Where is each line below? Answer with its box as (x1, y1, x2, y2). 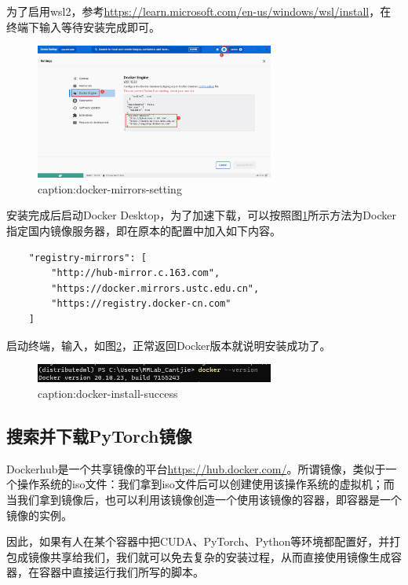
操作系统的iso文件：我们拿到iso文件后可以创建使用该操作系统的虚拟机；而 (16, 476, 395, 492)
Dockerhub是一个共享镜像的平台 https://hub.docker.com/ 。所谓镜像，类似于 (6, 460, 386, 476)
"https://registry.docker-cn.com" (51, 298, 231, 310)
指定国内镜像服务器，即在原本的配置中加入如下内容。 (6, 223, 281, 239)
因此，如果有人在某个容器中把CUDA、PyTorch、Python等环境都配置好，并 (6, 533, 390, 550)
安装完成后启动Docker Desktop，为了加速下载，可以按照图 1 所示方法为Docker (6, 207, 396, 223)
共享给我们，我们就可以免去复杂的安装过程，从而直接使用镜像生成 (49, 548, 391, 565)
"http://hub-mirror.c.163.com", (51, 267, 220, 279)
